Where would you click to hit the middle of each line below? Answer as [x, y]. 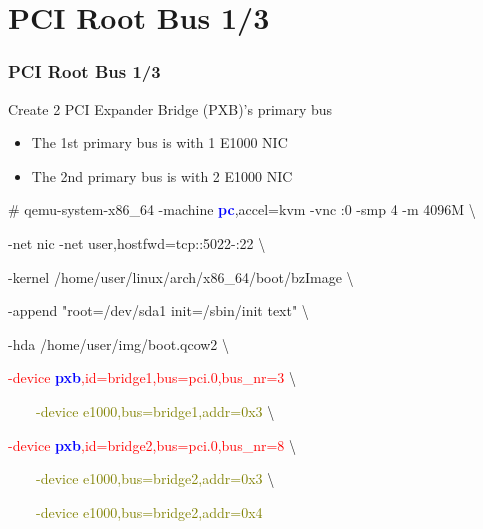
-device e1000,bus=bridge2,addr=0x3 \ [155, 478]
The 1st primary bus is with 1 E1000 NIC [159, 142]
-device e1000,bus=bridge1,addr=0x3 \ [155, 410]
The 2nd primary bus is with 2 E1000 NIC [162, 175]
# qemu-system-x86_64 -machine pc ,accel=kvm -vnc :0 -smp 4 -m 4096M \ [242, 209]
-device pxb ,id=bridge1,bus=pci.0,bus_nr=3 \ [152, 377]
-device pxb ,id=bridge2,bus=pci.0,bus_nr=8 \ [152, 444]
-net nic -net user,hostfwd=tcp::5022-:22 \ [137, 242]
